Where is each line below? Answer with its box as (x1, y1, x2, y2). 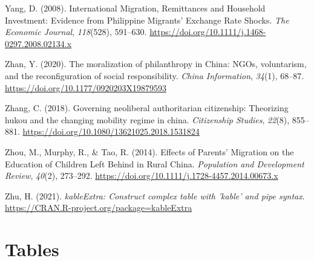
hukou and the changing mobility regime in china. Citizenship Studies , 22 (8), (5, 113, 290, 126)
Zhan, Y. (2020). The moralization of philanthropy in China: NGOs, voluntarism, (5, 57, 307, 70)
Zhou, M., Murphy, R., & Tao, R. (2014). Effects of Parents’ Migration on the (5, 145, 294, 158)
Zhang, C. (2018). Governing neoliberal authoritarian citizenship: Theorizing (5, 101, 289, 114)
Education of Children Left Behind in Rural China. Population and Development (5, 157, 304, 170)
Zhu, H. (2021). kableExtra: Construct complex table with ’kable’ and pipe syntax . (5, 189, 305, 202)
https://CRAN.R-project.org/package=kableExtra (5, 201, 192, 214)
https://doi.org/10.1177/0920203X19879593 (5, 81, 166, 94)
